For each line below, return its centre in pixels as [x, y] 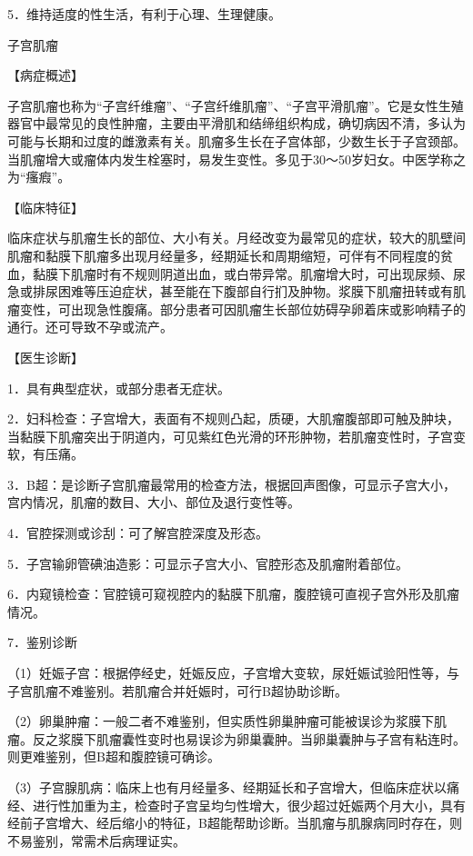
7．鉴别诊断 [42, 642]
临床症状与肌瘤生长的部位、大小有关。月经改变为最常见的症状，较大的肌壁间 [236, 238]
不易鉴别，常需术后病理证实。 [96, 840]
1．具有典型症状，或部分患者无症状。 [119, 388]
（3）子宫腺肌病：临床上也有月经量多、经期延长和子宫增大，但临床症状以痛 [233, 787]
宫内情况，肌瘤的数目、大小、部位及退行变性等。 [154, 502]
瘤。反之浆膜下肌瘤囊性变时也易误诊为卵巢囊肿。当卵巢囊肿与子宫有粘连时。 [236, 738]
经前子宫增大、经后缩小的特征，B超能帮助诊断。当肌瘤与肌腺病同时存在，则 [235, 823]
